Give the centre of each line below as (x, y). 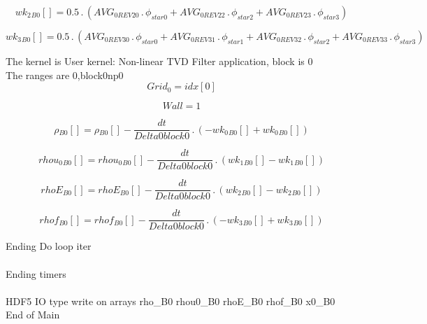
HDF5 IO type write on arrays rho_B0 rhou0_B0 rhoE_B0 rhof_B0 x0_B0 (171, 301)
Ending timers (36, 273)
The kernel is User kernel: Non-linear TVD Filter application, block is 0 (159, 61)
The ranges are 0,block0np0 (65, 75)
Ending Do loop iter (49, 246)
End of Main (33, 315)
